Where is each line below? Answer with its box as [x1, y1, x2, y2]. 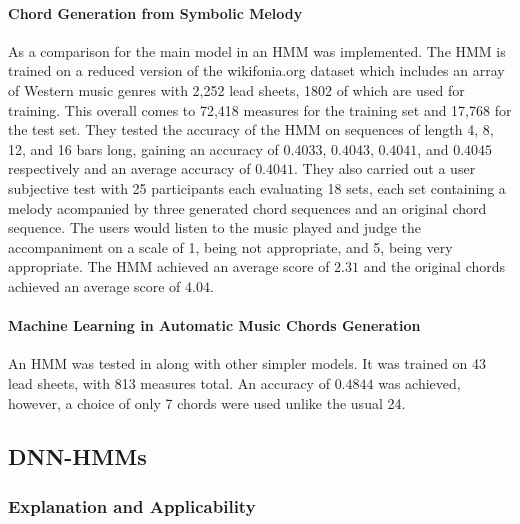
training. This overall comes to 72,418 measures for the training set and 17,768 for [8, 99, 512, 120]
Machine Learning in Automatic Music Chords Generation [8, 315, 421, 336]
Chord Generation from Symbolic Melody [8, 2, 303, 23]
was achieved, [378, 372, 461, 393]
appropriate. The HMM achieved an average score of [8, 256, 330, 277]
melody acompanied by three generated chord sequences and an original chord [8, 197, 487, 218]
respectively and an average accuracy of [8, 158, 251, 179]
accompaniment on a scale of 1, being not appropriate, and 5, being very [8, 236, 453, 257]
